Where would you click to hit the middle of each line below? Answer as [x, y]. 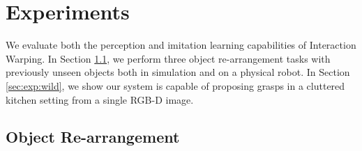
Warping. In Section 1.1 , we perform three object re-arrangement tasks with [168, 58]
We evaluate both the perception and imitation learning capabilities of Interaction [181, 45]
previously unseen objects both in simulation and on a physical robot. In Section [178, 72]
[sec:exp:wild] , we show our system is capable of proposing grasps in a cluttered [175, 85]
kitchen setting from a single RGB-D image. [100, 99]
